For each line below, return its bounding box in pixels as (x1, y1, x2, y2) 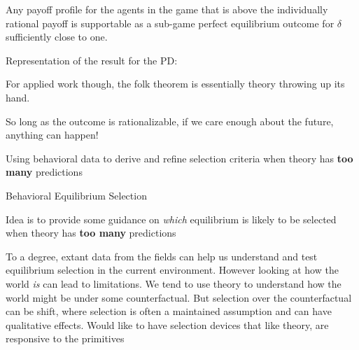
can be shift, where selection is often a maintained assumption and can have (6, 304, 332, 318)
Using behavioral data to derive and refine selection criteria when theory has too (6, 150, 353, 165)
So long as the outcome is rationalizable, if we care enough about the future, (6, 113, 334, 128)
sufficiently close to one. (6, 29, 108, 44)
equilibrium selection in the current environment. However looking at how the (6, 262, 339, 277)
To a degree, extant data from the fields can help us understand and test (6, 248, 318, 263)
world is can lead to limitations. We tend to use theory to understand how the (6, 276, 342, 290)
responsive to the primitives (6, 331, 125, 346)
